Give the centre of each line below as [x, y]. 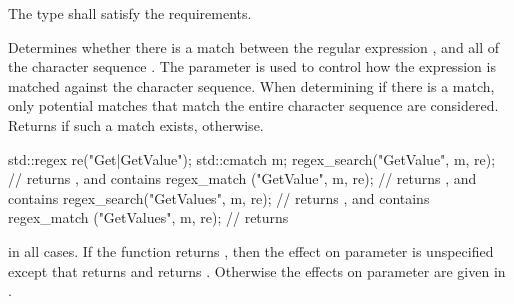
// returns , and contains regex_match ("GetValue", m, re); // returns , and [242, 178]
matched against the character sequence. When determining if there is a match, [251, 85]
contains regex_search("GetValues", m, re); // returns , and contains [219, 197]
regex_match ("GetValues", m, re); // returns [148, 217]
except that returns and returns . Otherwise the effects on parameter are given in [257, 270]
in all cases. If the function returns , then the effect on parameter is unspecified [251, 250]
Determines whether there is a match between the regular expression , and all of [254, 46]
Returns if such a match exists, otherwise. [136, 124]
